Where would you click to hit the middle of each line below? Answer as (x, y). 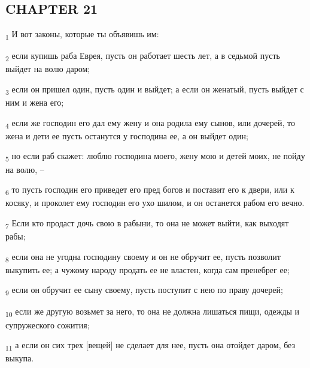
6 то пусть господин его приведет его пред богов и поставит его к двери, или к (150, 190)
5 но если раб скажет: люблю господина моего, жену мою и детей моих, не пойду (155, 157)
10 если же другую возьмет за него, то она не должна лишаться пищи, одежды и (153, 312)
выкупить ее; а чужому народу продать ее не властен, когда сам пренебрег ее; (148, 269)
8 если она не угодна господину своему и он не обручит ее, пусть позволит (143, 257)
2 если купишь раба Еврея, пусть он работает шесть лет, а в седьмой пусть (143, 56)
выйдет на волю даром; (48, 69)
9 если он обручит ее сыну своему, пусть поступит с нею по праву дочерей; (144, 291)
